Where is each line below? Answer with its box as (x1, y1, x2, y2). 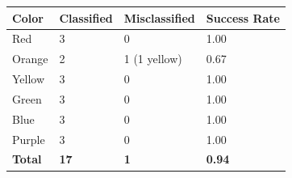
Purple (12, 130, 45, 147)
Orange (12, 50, 48, 67)
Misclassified (123, 9, 195, 26)
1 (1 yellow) (123, 50, 182, 67)
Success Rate (206, 9, 280, 26)
